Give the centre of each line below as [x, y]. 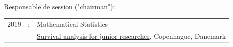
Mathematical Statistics [72, 24]
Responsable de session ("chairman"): [59, 6]
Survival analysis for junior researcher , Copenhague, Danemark [131, 36]
